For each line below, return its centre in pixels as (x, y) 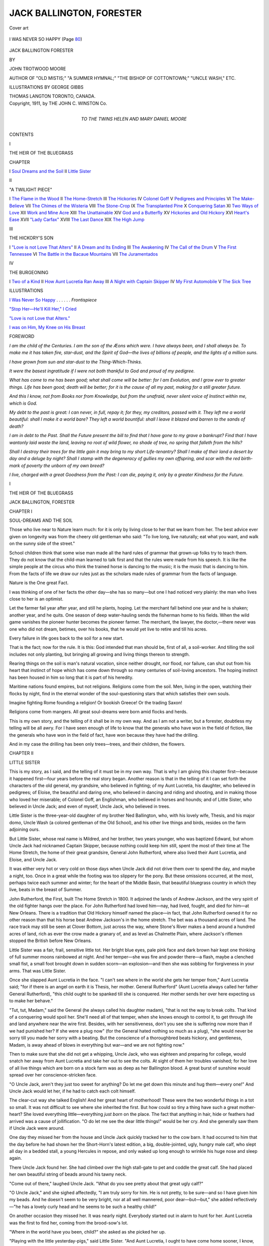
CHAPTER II (21, 753)
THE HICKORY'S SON (31, 238)
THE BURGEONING (29, 272)
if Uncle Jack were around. (37, 1128)
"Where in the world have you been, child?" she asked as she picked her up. (88, 1232)
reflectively (245, 1200)
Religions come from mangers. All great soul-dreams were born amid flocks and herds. (98, 712)
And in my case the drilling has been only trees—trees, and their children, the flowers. (97, 744)
